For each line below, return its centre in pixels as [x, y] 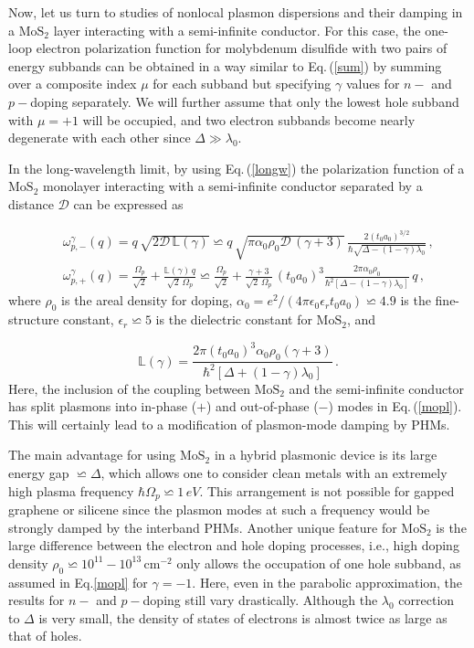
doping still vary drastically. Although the [260, 600]
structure [34, 319]
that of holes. [45, 636]
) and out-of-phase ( [263, 406]
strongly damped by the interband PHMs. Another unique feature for [203, 527]
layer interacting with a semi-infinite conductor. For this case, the [237, 30]
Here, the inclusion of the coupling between [129, 388]
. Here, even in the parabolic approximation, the [327, 582]
